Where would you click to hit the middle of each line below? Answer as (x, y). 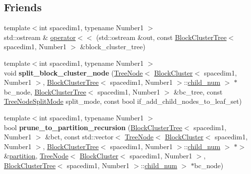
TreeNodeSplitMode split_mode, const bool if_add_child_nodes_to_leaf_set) (123, 101)
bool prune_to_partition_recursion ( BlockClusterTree (93, 127)
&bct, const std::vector (79, 137)
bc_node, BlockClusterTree (45, 91)
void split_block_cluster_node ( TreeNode (73, 72)
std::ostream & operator (40, 37)
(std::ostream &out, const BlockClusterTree (161, 37)
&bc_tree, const (198, 91)
